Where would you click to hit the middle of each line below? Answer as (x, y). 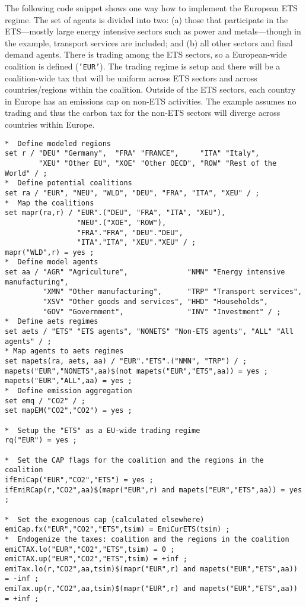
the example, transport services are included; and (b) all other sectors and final (149, 42)
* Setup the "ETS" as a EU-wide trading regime (103, 430)
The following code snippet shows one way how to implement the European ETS (152, 8)
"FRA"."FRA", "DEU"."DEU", (130, 233)
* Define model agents (52, 262)
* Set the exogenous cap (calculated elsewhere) (105, 519)
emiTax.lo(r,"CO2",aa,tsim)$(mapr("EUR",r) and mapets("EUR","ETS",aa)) (151, 569)
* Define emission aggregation (68, 391)
